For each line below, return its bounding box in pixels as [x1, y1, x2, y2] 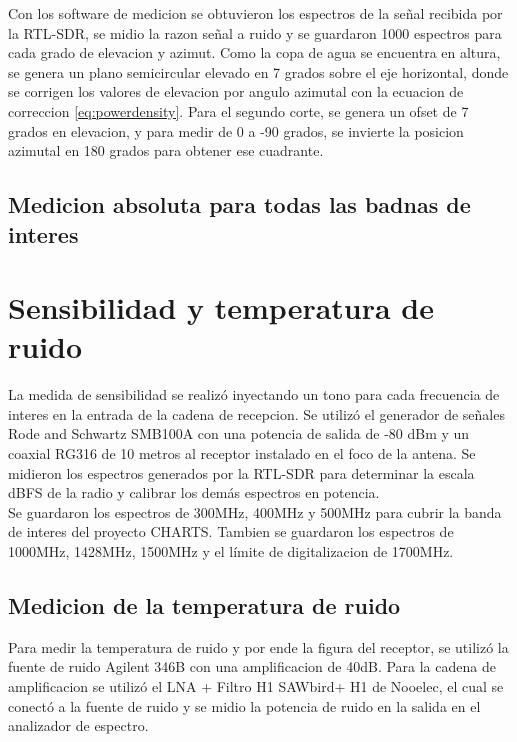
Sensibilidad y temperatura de [8, 287, 435, 328]
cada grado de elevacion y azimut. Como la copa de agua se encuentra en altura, [8, 42, 501, 63]
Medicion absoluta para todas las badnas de [8, 189, 471, 220]
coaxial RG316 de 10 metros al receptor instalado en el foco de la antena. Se [8, 443, 476, 464]
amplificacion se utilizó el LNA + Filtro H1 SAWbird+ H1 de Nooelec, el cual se [8, 675, 504, 696]
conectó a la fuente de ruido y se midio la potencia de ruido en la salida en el [8, 695, 481, 716]
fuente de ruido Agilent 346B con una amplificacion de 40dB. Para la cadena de [8, 656, 496, 677]
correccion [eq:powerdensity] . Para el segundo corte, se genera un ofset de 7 [8, 100, 469, 121]
